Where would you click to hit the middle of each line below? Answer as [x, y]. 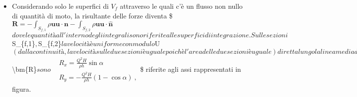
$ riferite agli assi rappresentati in [190, 69]
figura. [21, 89]
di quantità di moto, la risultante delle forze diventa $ [92, 15]
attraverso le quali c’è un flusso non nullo [181, 6]
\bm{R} [24, 69]
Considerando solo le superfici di [60, 6]
